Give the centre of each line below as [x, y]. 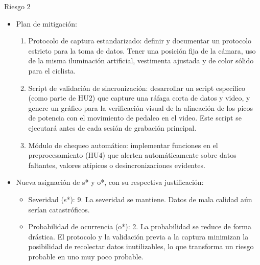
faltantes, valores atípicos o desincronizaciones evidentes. [117, 165]
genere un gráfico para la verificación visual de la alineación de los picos [141, 107]
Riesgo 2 [17, 6]
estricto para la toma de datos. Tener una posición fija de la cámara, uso [142, 50]
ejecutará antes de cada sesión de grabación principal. [112, 127]
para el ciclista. [52, 70]
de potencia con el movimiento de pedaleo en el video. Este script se [135, 118]
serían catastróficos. [59, 209]
